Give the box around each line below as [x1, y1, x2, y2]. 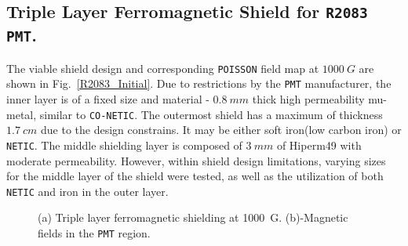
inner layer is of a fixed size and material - [6, 91, 209, 107]
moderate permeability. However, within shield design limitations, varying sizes [6, 152, 386, 168]
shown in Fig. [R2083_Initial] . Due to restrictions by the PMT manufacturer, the [6, 75, 392, 92]
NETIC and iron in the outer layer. [6, 183, 169, 199]
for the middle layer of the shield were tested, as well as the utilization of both [6, 168, 384, 184]
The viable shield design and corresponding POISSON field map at [6, 60, 319, 76]
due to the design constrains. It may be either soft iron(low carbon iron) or [41, 121, 402, 138]
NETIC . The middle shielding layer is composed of [6, 136, 242, 153]
